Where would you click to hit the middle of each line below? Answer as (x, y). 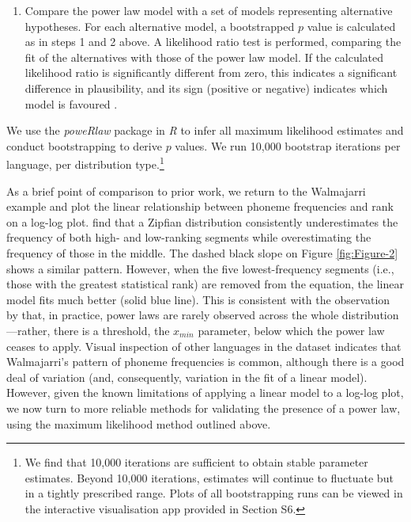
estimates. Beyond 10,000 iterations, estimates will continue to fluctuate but (209, 477)
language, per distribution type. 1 (85, 163)
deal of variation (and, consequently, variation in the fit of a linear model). (187, 377)
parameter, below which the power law (291, 330)
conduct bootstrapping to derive (84, 145)
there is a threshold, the (111, 330)
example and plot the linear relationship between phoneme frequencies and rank (200, 206)
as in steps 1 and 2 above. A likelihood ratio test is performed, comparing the (213, 42)
